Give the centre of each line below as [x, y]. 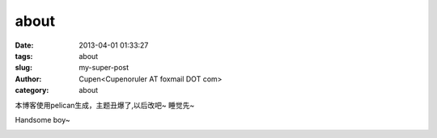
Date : [24, 45]
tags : [24, 56]
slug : [23, 68]
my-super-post [104, 68]
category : [32, 90]
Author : [28, 79]
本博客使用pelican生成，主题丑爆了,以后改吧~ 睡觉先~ [105, 105]
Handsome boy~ [42, 119]
